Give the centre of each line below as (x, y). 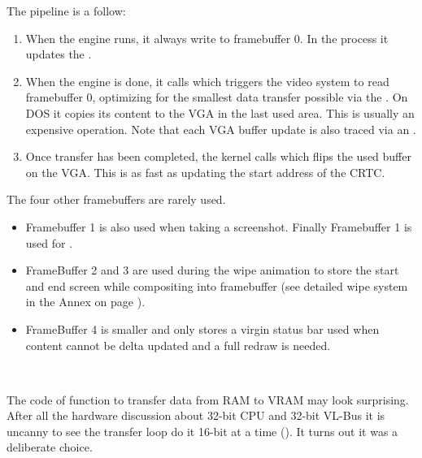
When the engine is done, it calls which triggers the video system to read (207, 81)
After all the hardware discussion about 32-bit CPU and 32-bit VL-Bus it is (196, 415)
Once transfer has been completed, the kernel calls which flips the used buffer (218, 156)
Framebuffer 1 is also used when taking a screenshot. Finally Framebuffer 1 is (219, 226)
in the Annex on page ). (85, 302)
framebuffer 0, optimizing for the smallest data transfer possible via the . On (217, 97)
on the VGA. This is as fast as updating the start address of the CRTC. (205, 172)
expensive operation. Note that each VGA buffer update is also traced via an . (221, 129)
